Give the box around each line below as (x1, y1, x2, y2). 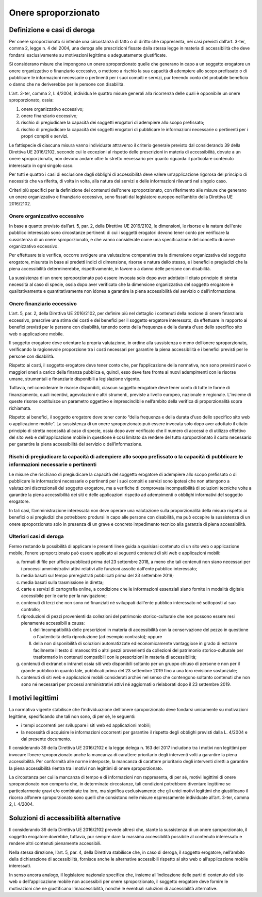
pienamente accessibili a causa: (21, 620, 85, 626)
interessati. (9, 863, 32, 869)
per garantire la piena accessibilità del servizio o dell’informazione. (9, 441, 143, 447)
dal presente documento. (21, 736, 71, 742)
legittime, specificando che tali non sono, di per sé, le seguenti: (9, 714, 136, 719)
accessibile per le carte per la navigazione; (21, 593, 107, 599)
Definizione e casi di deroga (9, 26, 95, 34)
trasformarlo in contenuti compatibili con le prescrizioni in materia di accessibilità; (33, 654, 196, 660)
